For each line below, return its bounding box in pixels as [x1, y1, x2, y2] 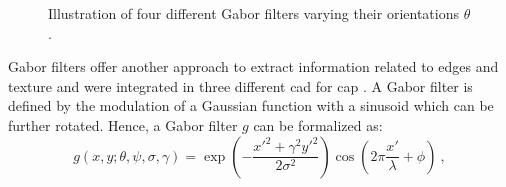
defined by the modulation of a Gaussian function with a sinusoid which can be [8, 95, 494, 116]
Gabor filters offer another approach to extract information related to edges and [8, 56, 499, 77]
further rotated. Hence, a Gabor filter [8, 114, 238, 135]
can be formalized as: [253, 114, 383, 135]
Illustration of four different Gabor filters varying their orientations [48, 3, 459, 23]
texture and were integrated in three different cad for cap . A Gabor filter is [8, 75, 473, 96]
